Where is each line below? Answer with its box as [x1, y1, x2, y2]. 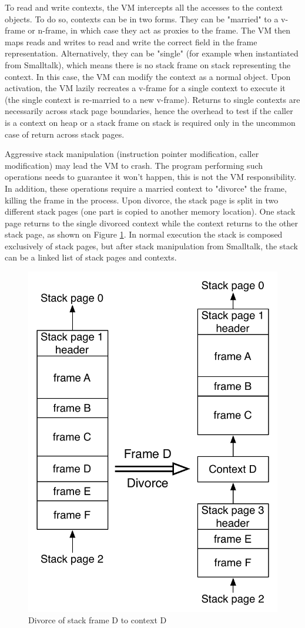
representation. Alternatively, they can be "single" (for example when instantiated [5, 47, 299, 59]
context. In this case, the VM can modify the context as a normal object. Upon [5, 70, 291, 82]
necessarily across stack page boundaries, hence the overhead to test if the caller [5, 105, 293, 117]
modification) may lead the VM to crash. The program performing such [5, 159, 263, 171]
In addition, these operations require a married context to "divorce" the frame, [5, 182, 287, 194]
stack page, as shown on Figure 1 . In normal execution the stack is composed [5, 228, 283, 240]
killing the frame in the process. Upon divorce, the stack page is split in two [5, 193, 279, 206]
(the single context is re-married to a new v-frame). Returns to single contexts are [5, 93, 300, 105]
